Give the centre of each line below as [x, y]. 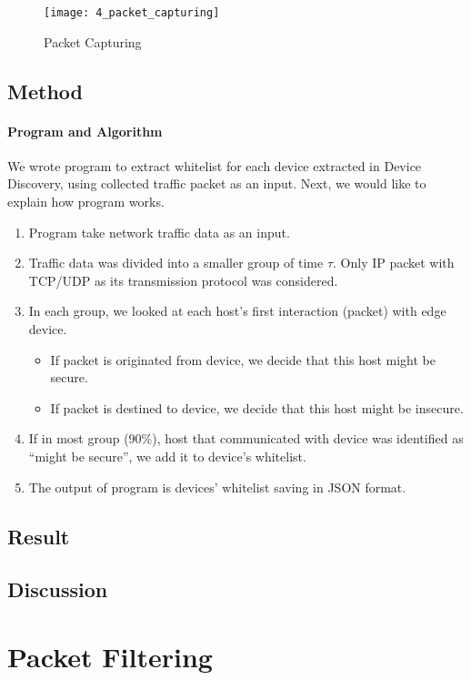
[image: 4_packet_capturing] [132, 13]
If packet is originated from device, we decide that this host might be [243, 359]
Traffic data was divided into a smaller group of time [176, 263]
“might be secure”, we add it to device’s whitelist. [167, 456]
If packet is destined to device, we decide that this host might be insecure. [257, 407]
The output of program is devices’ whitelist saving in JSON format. [217, 487]
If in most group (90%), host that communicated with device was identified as [246, 438]
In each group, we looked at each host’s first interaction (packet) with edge [237, 311]
